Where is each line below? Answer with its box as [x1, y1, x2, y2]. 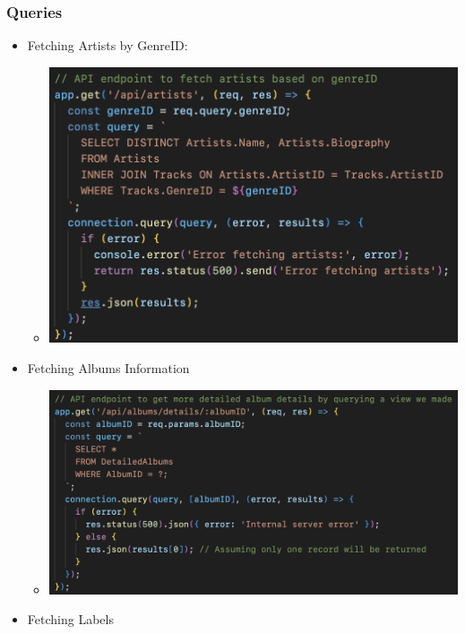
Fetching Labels [27, 610, 114, 629]
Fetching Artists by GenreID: [27, 36, 188, 55]
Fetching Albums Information [27, 358, 190, 377]
